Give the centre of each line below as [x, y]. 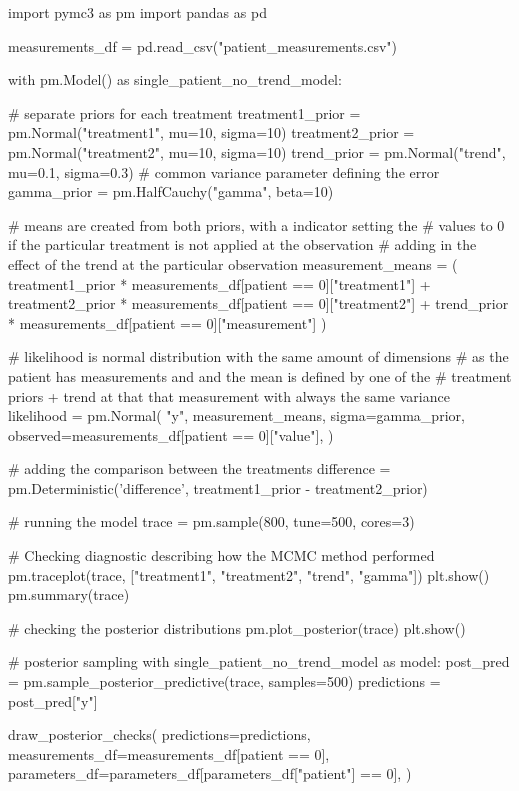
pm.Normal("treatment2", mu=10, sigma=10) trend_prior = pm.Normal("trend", [257, 151]
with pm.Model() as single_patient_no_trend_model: [175, 79]
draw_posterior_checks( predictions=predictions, [159, 734]
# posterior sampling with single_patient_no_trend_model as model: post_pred [259, 661]
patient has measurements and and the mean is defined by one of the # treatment [260, 375]
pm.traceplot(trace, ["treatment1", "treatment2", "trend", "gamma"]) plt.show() [249, 574]
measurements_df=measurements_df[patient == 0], [169, 753]
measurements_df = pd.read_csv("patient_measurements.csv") [203, 45]
